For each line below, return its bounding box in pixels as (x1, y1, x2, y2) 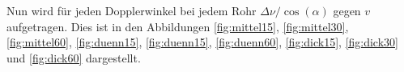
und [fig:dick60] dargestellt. (6, 49, 141, 66)
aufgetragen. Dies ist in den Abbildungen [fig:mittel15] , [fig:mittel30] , (6, 18, 349, 34)
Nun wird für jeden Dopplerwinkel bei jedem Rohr (6, 2, 257, 18)
